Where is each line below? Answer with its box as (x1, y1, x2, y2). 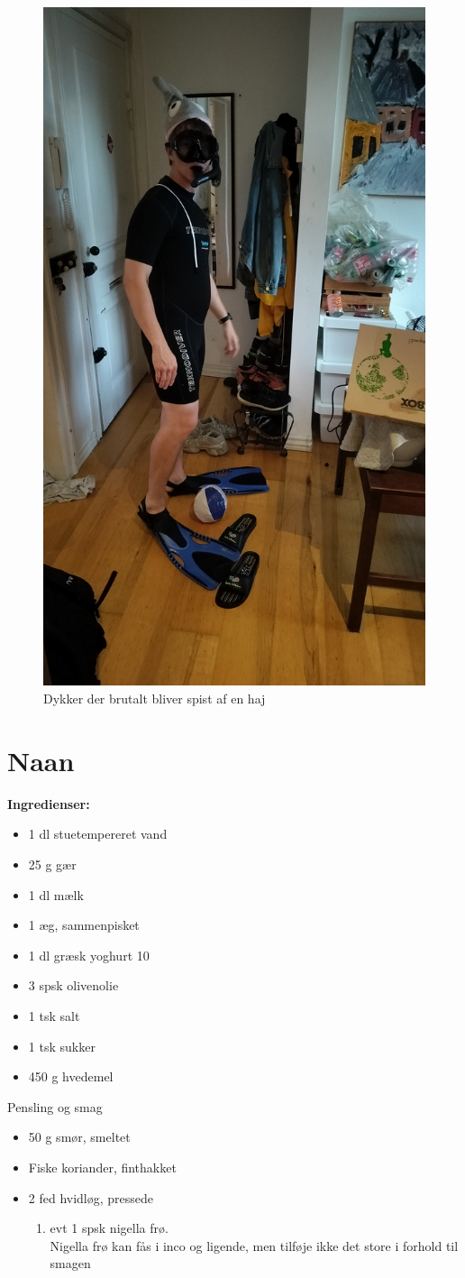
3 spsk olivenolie (28, 976, 119, 995)
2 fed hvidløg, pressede (28, 1188, 154, 1207)
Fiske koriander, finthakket (28, 1157, 177, 1176)
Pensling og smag (7, 1097, 103, 1116)
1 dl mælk (28, 885, 84, 904)
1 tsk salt (28, 1006, 80, 1025)
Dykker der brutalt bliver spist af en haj (43, 689, 266, 708)
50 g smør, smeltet (28, 1127, 131, 1146)
